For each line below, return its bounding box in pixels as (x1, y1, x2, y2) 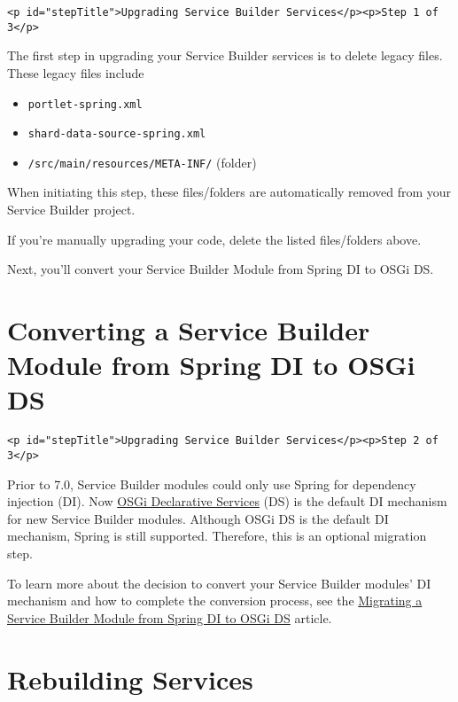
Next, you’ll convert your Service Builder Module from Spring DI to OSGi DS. (7, 260, 434, 278)
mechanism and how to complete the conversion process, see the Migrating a (7, 591, 423, 610)
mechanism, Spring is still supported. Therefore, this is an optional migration (7, 526, 427, 545)
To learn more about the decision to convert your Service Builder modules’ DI (7, 573, 431, 592)
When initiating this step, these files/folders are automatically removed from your (7, 183, 452, 201)
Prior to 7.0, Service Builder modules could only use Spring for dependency (7, 474, 416, 493)
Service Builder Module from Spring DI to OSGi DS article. (7, 608, 332, 627)
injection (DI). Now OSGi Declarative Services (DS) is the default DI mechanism (7, 492, 447, 511)
